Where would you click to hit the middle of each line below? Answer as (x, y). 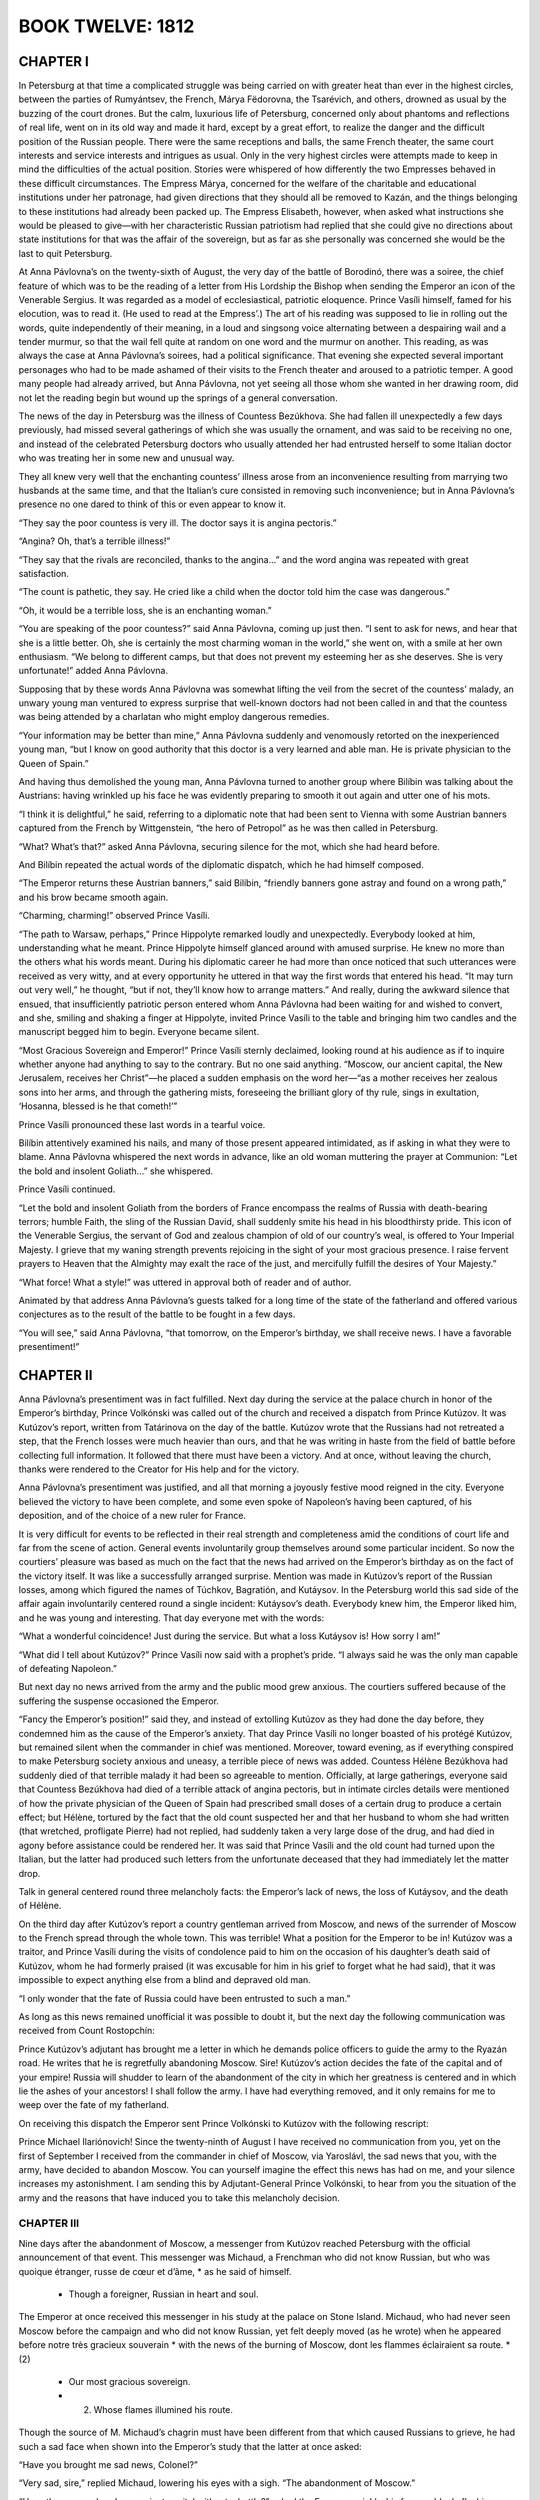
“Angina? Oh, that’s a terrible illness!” (94, 541)
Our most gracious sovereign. (129, 2381)
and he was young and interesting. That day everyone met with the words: (171, 1617)
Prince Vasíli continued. (67, 1189)
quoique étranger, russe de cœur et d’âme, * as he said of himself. (155, 2271)
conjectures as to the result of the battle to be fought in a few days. (157, 1314)
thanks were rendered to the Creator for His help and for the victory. (159, 1469)
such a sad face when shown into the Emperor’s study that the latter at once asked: (190, 2446)
